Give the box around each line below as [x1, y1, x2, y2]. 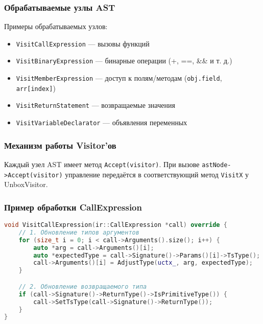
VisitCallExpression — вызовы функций [16, 38, 150, 49]
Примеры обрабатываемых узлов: [4, 21, 108, 32]
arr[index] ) [16, 82, 56, 93]
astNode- [202, 161, 231, 169]
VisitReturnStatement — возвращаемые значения [16, 100, 175, 110]
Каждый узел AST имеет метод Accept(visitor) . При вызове [4, 158, 200, 169]
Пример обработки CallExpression [4, 200, 142, 213]
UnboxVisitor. [4, 179, 48, 190]
